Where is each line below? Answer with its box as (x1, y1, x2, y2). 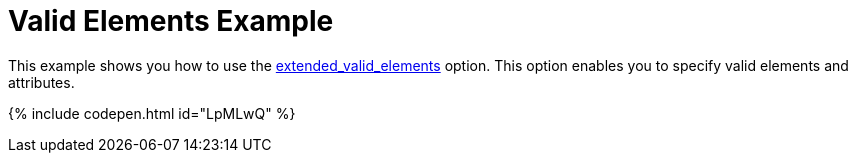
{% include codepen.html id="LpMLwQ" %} (8, 104, 296, 122)
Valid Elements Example (8, 4, 334, 38)
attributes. (8, 73, 75, 91)
